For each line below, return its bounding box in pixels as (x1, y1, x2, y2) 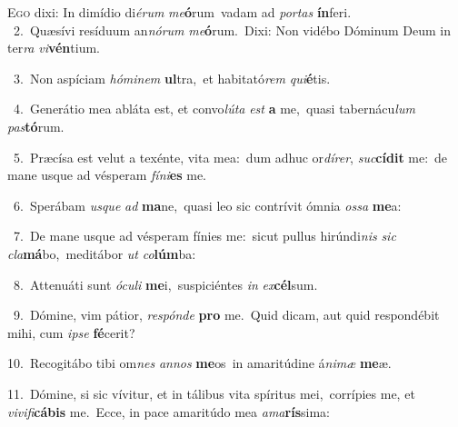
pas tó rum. (7, 116, 65, 135)
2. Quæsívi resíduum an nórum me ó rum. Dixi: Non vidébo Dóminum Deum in (13, 20, 451, 39)
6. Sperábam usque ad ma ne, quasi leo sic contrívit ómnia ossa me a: (13, 195, 402, 214)
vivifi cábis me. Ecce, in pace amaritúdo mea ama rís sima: (7, 402, 330, 421)
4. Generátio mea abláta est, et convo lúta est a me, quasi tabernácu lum (13, 99, 415, 118)
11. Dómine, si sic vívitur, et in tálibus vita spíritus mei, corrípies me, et (7, 383, 415, 402)
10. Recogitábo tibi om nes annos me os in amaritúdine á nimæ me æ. (7, 353, 392, 372)
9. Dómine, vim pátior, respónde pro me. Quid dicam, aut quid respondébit (13, 305, 440, 324)
